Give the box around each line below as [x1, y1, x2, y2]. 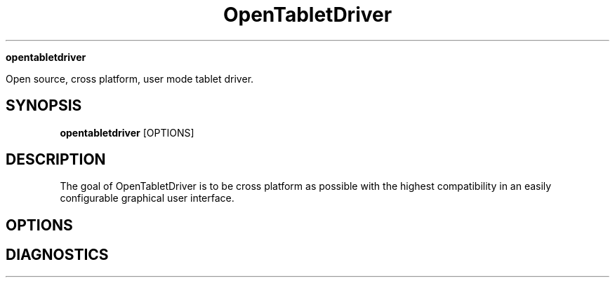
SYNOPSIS [6, 97, 82, 115]
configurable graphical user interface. [60, 192, 234, 205]
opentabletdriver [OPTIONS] [60, 126, 194, 139]
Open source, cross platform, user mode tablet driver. [6, 72, 254, 85]
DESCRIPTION [6, 151, 106, 169]
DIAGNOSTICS [6, 246, 109, 264]
